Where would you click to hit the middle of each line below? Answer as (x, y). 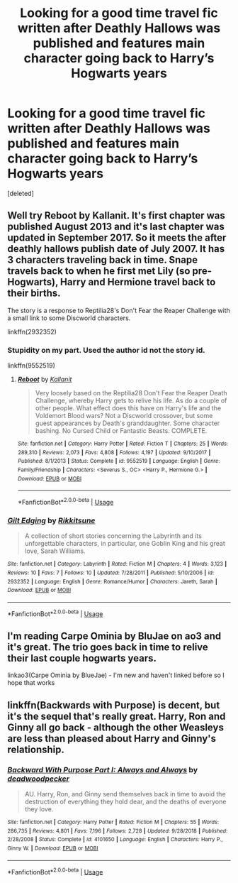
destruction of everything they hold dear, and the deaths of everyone (125, 802)
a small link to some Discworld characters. (69, 318)
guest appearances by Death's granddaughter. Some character (127, 423)
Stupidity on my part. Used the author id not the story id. (106, 350)
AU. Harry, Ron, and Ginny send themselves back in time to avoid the (125, 794)
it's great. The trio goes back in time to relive (108, 647)
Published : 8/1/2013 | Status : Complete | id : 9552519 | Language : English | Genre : (119, 461)
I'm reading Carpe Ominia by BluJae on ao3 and (114, 636)
